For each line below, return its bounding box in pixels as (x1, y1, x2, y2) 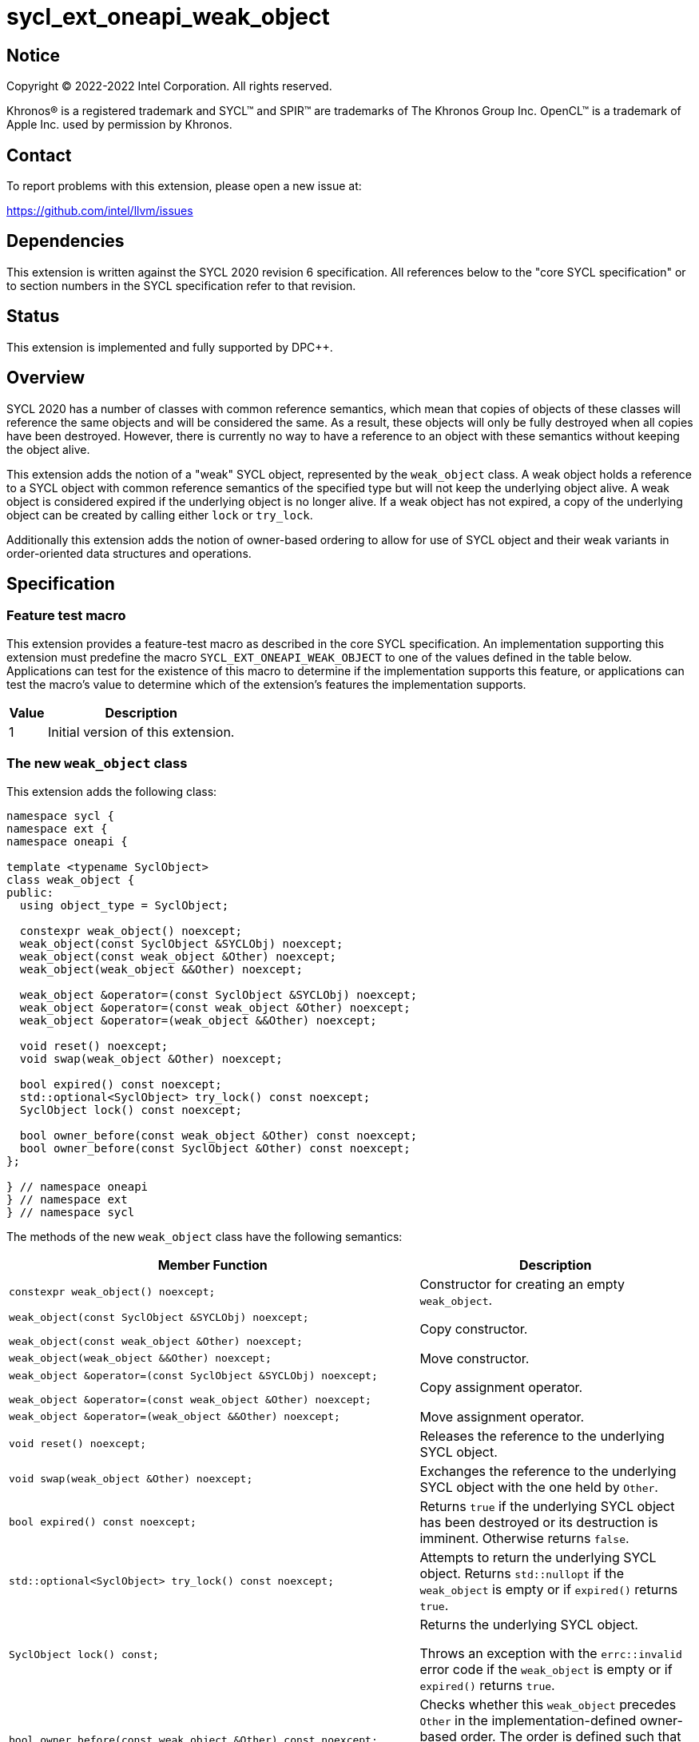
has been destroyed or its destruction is (419, 1513, 658, 1530)
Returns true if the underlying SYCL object (419, 1497, 675, 1514)
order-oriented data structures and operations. (6, 546, 252, 560)
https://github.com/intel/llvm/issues (6, 204, 193, 218)
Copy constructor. (419, 1321, 528, 1338)
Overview (6, 368, 85, 388)
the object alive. (6, 442, 90, 456)
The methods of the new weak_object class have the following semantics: (6, 1229, 403, 1243)
